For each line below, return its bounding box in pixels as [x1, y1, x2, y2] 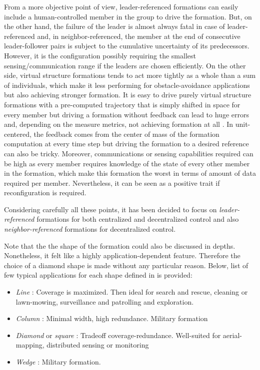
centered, [4, 128, 31, 139]
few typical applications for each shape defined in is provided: [4, 270, 192, 280]
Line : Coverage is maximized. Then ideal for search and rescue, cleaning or [15, 287, 248, 297]
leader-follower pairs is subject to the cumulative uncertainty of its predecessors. [4, 40, 249, 51]
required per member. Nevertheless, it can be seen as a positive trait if [4, 177, 220, 188]
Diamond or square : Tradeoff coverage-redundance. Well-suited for [15, 330, 221, 340]
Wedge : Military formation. [15, 357, 101, 367]
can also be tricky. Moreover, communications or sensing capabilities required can [4, 148, 253, 158]
